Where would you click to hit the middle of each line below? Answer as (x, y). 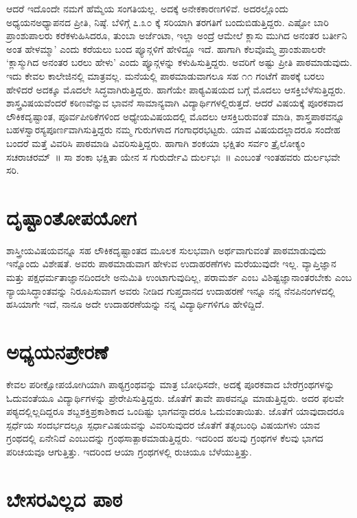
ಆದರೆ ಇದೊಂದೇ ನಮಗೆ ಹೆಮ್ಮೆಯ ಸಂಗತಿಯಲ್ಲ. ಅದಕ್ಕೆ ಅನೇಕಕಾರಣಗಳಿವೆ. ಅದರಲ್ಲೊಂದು (147, 8)
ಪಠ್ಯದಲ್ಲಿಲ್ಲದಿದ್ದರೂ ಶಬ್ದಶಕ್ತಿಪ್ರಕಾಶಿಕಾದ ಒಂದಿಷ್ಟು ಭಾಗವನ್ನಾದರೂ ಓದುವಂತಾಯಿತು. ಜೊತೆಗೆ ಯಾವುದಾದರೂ (175, 411)
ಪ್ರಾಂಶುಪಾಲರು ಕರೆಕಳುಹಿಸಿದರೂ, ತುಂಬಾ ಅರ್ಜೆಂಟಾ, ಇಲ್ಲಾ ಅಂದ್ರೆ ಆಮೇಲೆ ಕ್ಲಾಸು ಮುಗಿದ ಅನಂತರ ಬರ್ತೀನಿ (177, 35)
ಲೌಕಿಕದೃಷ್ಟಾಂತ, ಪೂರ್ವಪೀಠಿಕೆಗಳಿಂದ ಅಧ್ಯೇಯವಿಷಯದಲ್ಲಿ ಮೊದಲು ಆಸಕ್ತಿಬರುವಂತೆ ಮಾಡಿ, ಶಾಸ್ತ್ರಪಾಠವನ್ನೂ (175, 116)
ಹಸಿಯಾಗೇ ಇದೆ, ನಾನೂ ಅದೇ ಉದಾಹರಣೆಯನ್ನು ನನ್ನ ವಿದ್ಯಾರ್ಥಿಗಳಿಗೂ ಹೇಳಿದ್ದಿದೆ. (135, 304)
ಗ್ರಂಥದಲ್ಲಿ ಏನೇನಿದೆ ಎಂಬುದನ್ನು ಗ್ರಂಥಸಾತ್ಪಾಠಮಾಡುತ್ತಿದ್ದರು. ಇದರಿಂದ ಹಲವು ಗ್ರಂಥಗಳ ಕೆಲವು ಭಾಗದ (165, 438)
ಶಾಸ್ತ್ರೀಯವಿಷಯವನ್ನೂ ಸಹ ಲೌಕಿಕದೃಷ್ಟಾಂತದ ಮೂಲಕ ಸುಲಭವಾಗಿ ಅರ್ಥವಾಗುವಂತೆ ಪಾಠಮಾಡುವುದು (166, 250)
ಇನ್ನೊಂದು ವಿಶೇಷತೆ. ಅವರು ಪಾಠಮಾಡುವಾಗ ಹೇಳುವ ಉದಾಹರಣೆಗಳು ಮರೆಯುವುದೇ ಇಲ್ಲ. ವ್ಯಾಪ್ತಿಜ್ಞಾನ (171, 263)
